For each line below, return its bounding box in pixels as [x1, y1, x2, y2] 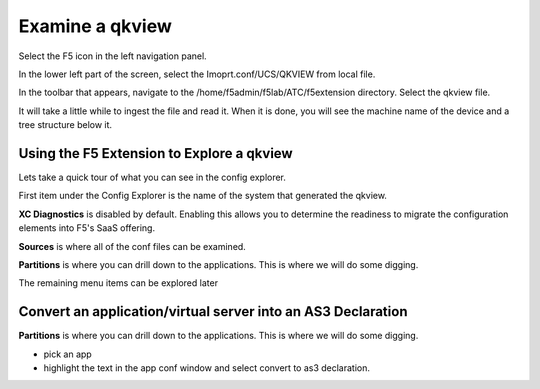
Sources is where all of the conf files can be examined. [18, 240, 247, 252]
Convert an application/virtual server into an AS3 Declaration [18, 303, 408, 320]
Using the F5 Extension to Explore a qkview [18, 145, 294, 162]
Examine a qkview [18, 15, 172, 37]
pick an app [43, 348, 92, 360]
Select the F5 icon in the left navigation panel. [18, 50, 207, 62]
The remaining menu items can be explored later [18, 277, 219, 289]
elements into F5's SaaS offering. [18, 222, 155, 234]
